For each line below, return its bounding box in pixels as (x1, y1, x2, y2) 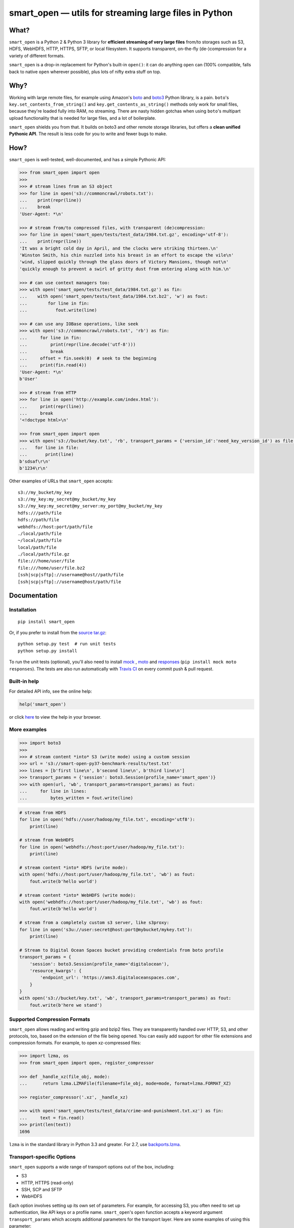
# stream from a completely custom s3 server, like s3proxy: (19, 920, 170, 925)
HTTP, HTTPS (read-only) (21, 1179, 73, 1186)
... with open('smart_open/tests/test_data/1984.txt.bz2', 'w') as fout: (19, 294, 208, 299)
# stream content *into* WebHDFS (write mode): (19, 892, 136, 898)
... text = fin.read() (19, 1115, 84, 1120)
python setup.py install (18, 648, 77, 653)
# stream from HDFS (19, 809, 66, 815)
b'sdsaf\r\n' (19, 458, 51, 464)
